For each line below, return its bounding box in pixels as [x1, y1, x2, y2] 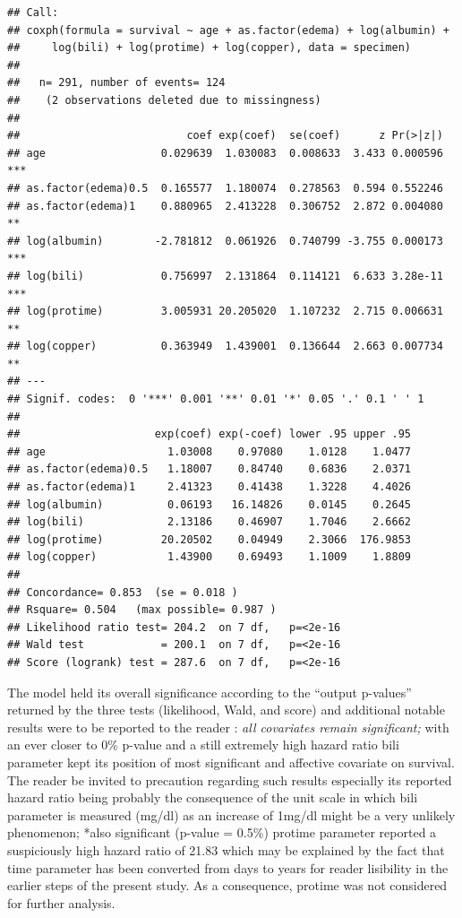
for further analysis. [7, 893, 115, 912]
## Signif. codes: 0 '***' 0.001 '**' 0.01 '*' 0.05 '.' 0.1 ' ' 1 [7, 393, 424, 406]
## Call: [7, 6, 59, 19]
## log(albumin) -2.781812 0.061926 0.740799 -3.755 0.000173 [7, 234, 443, 247]
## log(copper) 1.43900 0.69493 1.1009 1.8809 [7, 550, 412, 564]
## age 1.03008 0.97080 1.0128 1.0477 [7, 445, 412, 458]
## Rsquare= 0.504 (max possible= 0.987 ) [7, 603, 277, 617]
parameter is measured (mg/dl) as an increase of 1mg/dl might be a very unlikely [7, 805, 456, 824]
